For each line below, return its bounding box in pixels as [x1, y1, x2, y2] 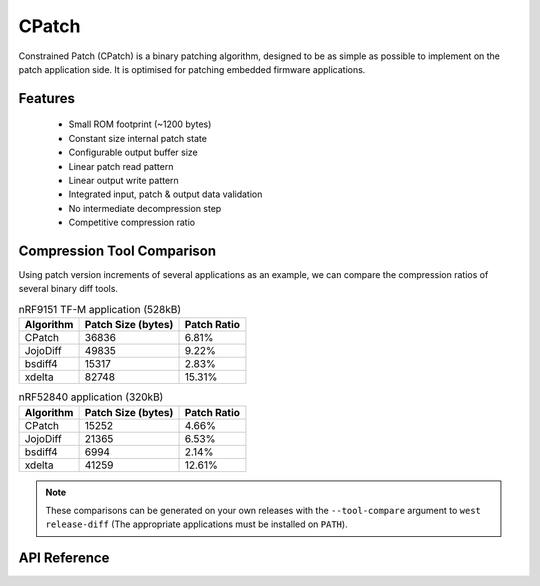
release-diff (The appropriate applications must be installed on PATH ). [45, 518, 349, 530]
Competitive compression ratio [68, 216, 195, 229]
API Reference [18, 550, 110, 567]
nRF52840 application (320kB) [18, 390, 164, 404]
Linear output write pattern [68, 174, 179, 186]
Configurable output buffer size [68, 146, 199, 159]
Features [18, 90, 75, 107]
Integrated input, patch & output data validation [68, 188, 263, 200]
